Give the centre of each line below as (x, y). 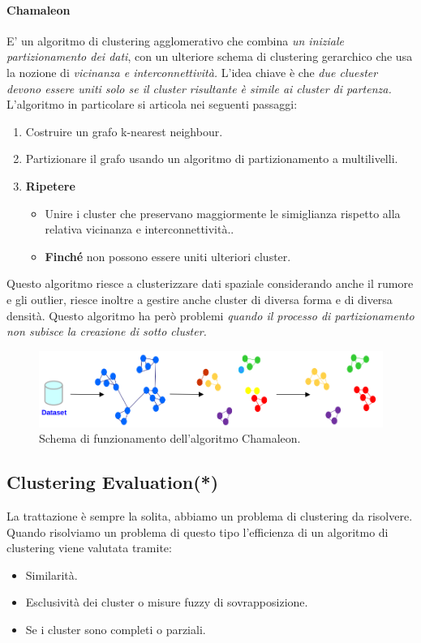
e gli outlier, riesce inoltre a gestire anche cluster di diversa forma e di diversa (200, 299)
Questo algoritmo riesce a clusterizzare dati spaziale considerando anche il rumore (210, 283)
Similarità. (52, 574)
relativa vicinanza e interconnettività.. (140, 229)
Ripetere (50, 185)
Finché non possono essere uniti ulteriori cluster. (168, 256)
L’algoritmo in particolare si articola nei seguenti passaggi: (152, 104)
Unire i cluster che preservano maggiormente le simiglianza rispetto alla (223, 213)
